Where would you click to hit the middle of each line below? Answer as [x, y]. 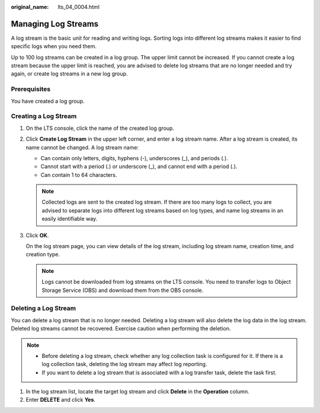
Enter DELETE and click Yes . [61, 400]
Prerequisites [31, 89]
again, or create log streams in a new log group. [69, 74]
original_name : [30, 7]
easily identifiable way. [70, 219]
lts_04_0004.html [79, 7]
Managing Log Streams [55, 24]
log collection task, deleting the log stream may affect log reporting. [124, 364]
